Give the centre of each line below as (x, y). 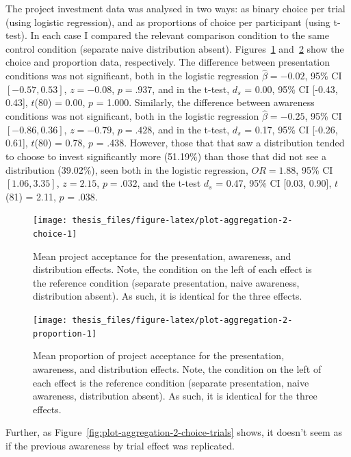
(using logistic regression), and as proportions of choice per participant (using (168, 22)
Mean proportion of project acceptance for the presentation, (159, 355)
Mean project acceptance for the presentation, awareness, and (162, 256)
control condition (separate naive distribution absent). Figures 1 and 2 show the (175, 48)
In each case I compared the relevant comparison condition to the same (180, 35)
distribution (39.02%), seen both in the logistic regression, (127, 169)
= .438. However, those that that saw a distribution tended (220, 143)
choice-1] (55, 234)
